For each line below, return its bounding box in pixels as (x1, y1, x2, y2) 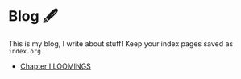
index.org (8, 47, 42, 55)
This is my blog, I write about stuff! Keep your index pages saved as (8, 38, 234, 49)
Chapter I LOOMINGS (19, 61, 91, 71)
